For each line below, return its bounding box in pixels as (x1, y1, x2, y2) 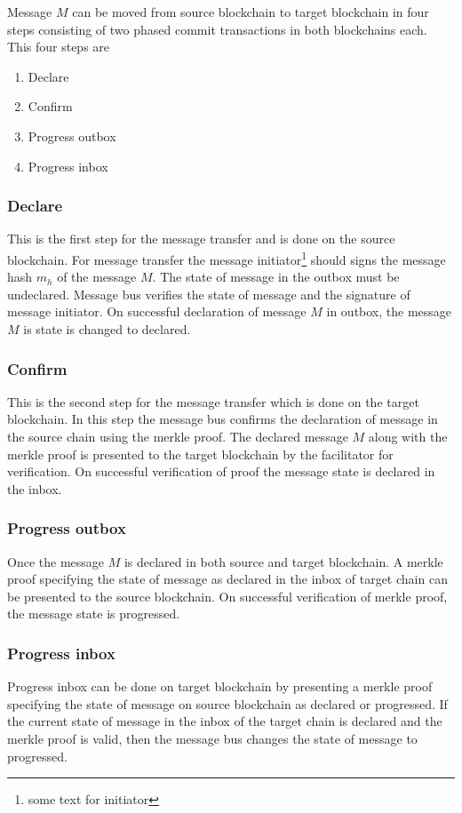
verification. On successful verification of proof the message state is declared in (7, 462, 435, 481)
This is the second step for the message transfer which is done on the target (7, 392, 419, 410)
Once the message (7, 552, 105, 570)
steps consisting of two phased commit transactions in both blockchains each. (7, 20, 427, 38)
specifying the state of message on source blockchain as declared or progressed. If (7, 694, 448, 713)
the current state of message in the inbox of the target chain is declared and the (7, 712, 442, 730)
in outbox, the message (326, 302, 452, 321)
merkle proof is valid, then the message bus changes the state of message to (7, 729, 418, 747)
